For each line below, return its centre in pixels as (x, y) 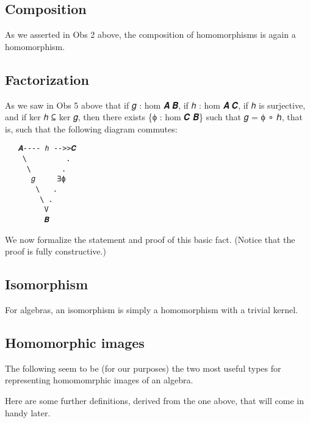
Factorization (47, 79)
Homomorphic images (75, 342)
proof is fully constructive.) (56, 251)
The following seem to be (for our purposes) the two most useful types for (143, 368)
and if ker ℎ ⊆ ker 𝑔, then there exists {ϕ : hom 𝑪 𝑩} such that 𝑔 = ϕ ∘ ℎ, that (154, 117)
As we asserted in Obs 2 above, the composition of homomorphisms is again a (150, 34)
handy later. (28, 412)
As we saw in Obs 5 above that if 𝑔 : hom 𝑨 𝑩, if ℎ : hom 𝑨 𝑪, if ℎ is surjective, (155, 105)
